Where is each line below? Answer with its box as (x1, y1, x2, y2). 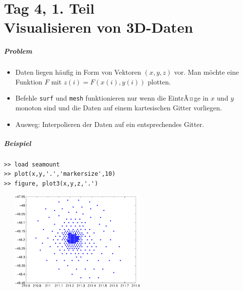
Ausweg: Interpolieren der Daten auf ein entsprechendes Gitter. (15, 119, 205, 129)
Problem (4, 46, 32, 56)
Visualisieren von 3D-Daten (4, 17, 193, 37)
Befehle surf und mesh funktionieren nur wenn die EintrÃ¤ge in (15, 93, 208, 103)
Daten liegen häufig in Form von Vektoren (15, 67, 141, 77)
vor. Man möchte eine (174, 67, 239, 77)
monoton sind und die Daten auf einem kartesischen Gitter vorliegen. (15, 102, 222, 112)
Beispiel (4, 138, 31, 148)
